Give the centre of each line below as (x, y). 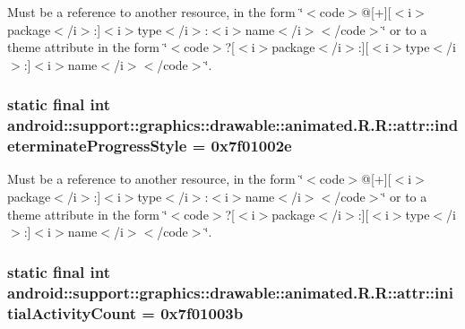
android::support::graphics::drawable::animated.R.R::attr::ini (230, 292)
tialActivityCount (72, 312)
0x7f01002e (251, 146)
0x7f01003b (202, 312)
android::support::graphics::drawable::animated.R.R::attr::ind (233, 125)
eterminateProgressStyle (97, 146)
